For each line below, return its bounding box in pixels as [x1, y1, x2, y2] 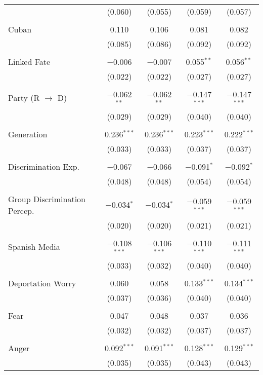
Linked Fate [8, 56, 51, 67]
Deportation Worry [8, 277, 76, 289]
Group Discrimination [8, 193, 85, 205]
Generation [8, 128, 48, 140]
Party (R [8, 92, 40, 104]
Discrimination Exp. [8, 160, 80, 172]
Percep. [8, 204, 34, 216]
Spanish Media [8, 241, 60, 253]
